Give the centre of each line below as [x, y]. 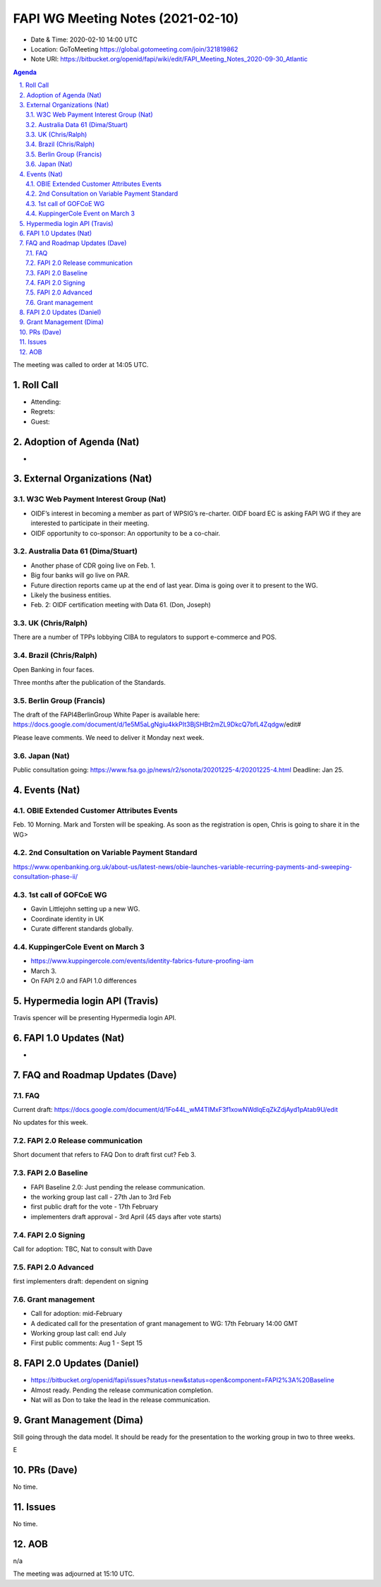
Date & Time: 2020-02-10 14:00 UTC [84, 40]
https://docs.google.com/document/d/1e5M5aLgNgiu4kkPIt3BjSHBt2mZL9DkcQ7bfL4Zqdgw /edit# [157, 724]
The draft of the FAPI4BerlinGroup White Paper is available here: [107, 715]
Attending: [46, 402]
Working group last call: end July [79, 1333]
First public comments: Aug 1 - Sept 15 [86, 1343]
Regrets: [43, 412]
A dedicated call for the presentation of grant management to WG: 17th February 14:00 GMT [164, 1323]
